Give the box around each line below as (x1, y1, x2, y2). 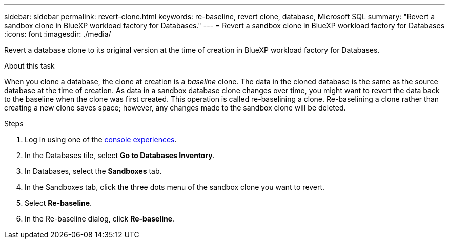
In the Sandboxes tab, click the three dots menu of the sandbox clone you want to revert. (25, 183, 325, 191)
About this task (4, 61, 55, 70)
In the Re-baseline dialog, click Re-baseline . (25, 214, 175, 223)
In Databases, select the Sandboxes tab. (25, 167, 162, 175)
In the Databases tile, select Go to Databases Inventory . (25, 151, 215, 160)
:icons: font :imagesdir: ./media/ (4, 30, 111, 38)
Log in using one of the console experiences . (25, 135, 177, 144)
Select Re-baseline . (25, 198, 92, 207)
